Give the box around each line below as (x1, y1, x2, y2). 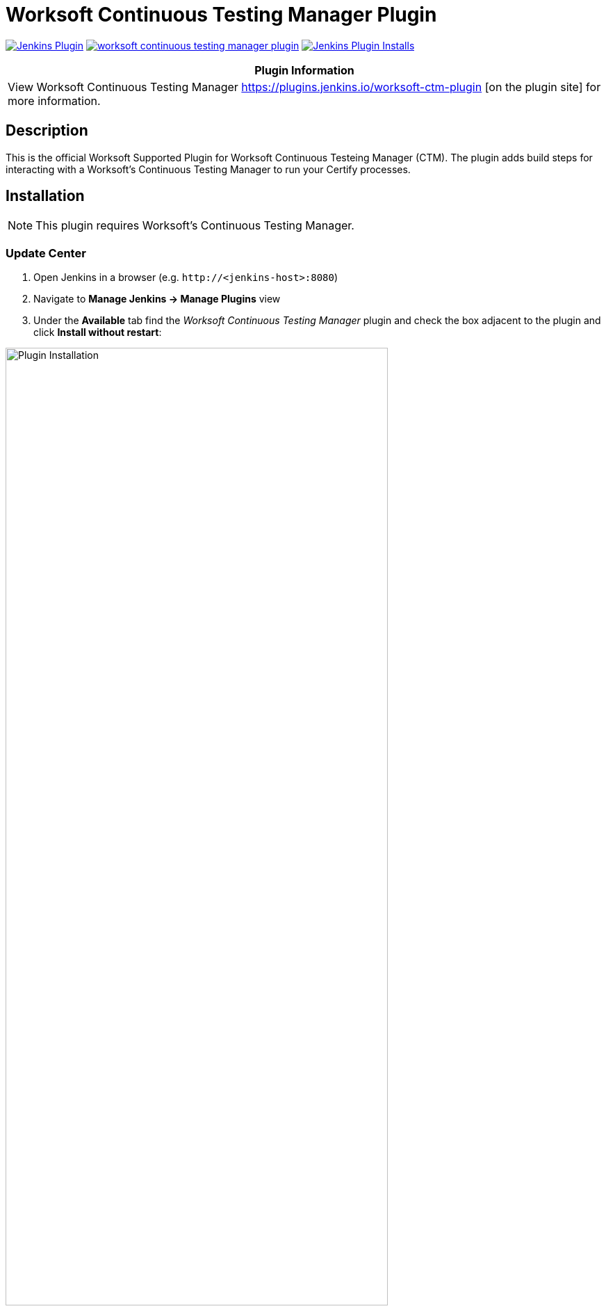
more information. (8, 93, 101, 108)
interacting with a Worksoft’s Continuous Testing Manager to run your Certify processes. (6, 163, 411, 175)
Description (6, 122, 88, 140)
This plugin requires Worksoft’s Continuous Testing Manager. (35, 218, 354, 233)
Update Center (6, 246, 86, 260)
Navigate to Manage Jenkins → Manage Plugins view (33, 293, 281, 305)
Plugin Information (254, 63, 354, 77)
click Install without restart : (33, 326, 162, 339)
